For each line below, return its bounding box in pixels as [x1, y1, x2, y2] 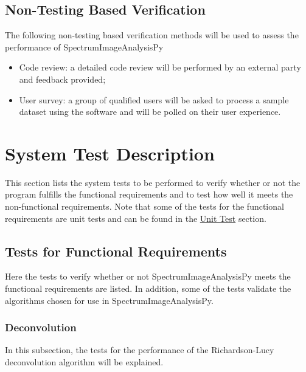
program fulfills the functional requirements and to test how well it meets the [5, 188, 293, 201]
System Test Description [5, 140, 215, 165]
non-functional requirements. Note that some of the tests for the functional [5, 200, 284, 213]
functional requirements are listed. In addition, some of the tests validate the [5, 282, 291, 295]
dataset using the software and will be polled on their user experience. [19, 105, 281, 118]
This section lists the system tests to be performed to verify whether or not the [5, 176, 301, 188]
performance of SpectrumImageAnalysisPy [5, 40, 164, 53]
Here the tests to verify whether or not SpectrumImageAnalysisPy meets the [5, 270, 291, 283]
